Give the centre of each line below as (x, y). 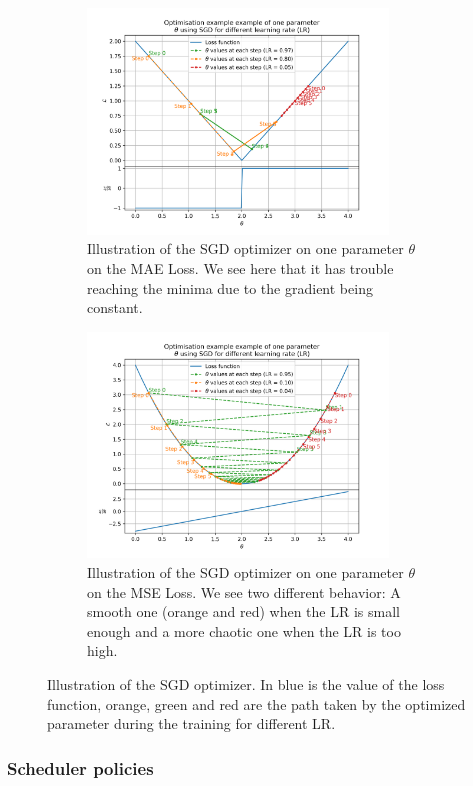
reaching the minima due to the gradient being (230, 287)
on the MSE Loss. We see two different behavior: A (244, 591)
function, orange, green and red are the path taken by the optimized (256, 703)
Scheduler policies (80, 767)
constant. (115, 307)
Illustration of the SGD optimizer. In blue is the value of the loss (246, 684)
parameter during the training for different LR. (191, 723)
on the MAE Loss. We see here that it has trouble (240, 267)
